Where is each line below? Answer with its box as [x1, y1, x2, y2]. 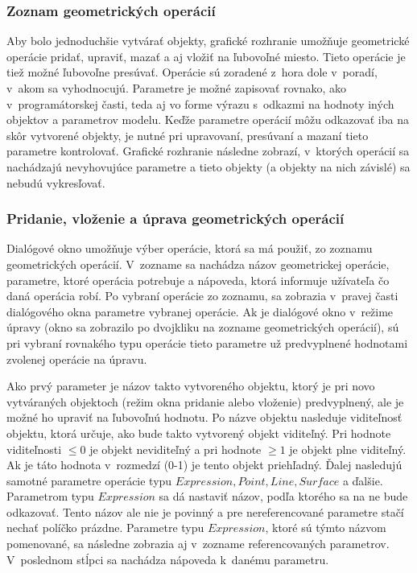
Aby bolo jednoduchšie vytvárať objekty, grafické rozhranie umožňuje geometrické [6, 32, 410, 49]
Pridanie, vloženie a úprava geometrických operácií [6, 208, 345, 229]
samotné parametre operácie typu [6, 472, 172, 488]
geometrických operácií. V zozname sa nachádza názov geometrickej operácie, [6, 255, 390, 272]
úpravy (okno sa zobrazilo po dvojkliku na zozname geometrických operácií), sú [6, 319, 399, 336]
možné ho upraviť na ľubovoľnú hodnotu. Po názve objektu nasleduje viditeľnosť [6, 409, 403, 426]
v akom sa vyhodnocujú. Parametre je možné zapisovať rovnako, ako [6, 80, 347, 96]
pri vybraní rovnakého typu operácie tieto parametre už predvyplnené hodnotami [6, 334, 408, 351]
